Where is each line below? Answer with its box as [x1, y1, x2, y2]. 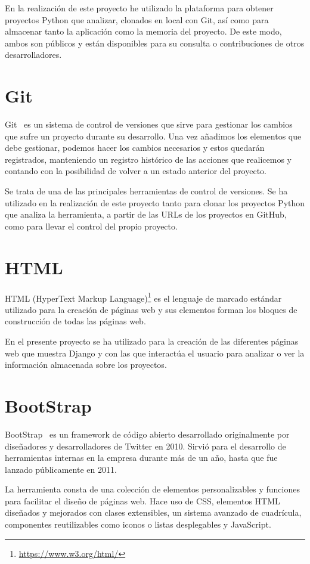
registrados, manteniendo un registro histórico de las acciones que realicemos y [5, 153, 292, 165]
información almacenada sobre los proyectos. [5, 358, 167, 371]
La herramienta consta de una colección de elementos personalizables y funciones [5, 483, 300, 495]
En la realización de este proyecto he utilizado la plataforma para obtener [5, 2, 274, 14]
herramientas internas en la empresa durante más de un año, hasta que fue [5, 451, 278, 464]
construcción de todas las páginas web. [5, 315, 146, 327]
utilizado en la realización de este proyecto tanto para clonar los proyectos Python [5, 196, 305, 209]
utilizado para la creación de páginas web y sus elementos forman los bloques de [5, 303, 297, 315]
